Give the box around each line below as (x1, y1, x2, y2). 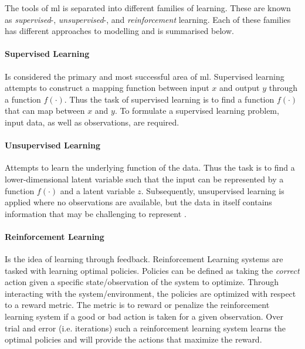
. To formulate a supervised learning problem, (114, 104, 279, 117)
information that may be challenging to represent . (5, 207, 187, 219)
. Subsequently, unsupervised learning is (141, 184, 284, 196)
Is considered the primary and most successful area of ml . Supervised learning (5, 70, 284, 82)
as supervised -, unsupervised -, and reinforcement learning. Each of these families (5, 13, 291, 25)
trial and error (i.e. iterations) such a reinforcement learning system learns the (5, 321, 286, 334)
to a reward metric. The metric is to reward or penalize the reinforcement (5, 299, 270, 311)
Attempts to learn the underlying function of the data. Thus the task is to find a (5, 161, 295, 174)
